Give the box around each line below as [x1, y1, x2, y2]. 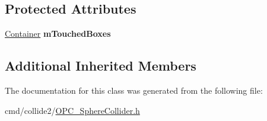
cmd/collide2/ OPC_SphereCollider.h [5, 104, 140, 116]
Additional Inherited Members [5, 56, 196, 75]
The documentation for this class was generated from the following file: [5, 84, 263, 96]
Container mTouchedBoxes [5, 27, 111, 40]
